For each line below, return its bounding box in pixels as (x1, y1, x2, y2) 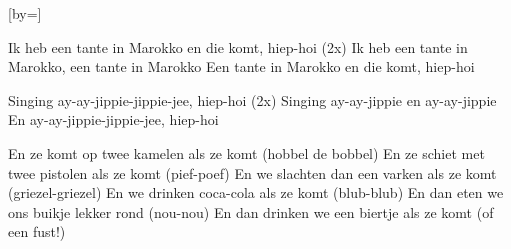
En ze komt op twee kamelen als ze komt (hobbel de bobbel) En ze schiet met (8, 142, 485, 163)
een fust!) (8, 221, 66, 242)
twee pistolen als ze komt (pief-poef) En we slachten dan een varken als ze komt (8, 162, 497, 183)
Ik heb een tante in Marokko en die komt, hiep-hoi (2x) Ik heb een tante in (8, 36, 468, 57)
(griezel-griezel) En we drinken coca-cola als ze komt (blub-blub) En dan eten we (8, 182, 504, 203)
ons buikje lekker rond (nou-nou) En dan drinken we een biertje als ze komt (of (8, 201, 494, 222)
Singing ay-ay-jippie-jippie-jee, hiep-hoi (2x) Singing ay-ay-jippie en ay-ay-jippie (8, 89, 497, 110)
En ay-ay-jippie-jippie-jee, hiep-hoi (8, 109, 219, 130)
